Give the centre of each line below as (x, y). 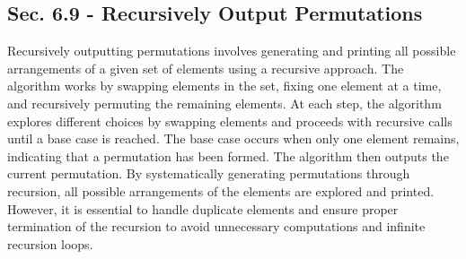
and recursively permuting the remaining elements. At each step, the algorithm (224, 103)
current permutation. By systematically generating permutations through (209, 173)
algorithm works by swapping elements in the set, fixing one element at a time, (224, 86)
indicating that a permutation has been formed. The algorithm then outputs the (228, 155)
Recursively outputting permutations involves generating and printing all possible (232, 51)
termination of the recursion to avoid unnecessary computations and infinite (216, 226)
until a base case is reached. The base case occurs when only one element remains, (233, 138)
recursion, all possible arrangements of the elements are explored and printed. (221, 190)
